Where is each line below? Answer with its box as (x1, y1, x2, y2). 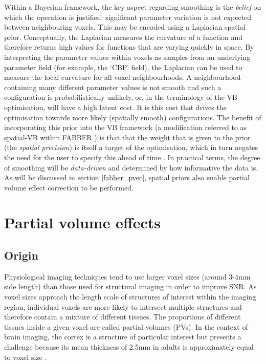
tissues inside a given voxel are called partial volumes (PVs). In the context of (4, 321, 248, 332)
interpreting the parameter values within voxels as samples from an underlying (4, 51, 251, 62)
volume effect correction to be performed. (4, 182, 134, 192)
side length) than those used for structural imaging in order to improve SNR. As (4, 281, 257, 292)
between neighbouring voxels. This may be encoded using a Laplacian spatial (4, 22, 246, 32)
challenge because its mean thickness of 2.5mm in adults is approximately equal (4, 341, 254, 352)
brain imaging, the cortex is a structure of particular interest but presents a (4, 331, 241, 342)
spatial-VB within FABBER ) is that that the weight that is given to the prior (4, 132, 251, 142)
